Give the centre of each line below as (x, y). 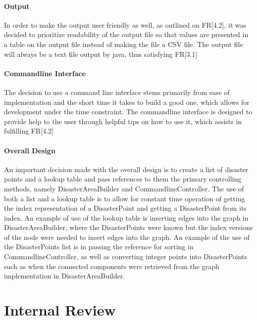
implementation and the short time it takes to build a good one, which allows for (127, 102)
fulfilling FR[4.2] (29, 131)
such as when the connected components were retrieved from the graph (112, 266)
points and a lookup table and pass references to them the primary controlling (123, 179)
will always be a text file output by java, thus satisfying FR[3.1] (101, 54)
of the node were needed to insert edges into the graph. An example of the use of (127, 237)
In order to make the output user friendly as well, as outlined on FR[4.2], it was (125, 24)
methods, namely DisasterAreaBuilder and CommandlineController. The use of (124, 188)
